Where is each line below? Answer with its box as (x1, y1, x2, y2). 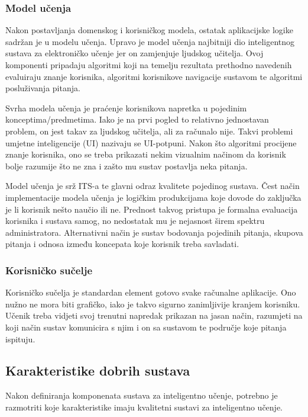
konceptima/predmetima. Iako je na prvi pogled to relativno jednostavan (5, 113, 269, 126)
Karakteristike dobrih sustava (5, 361, 190, 380)
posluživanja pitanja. (5, 82, 80, 94)
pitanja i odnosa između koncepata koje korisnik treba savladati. (5, 238, 239, 250)
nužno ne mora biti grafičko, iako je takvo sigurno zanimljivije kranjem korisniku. (5, 297, 300, 310)
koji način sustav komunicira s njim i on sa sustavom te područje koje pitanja (5, 320, 287, 333)
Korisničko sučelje (5, 262, 93, 277)
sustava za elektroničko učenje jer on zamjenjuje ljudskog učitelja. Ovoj (5, 47, 264, 59)
